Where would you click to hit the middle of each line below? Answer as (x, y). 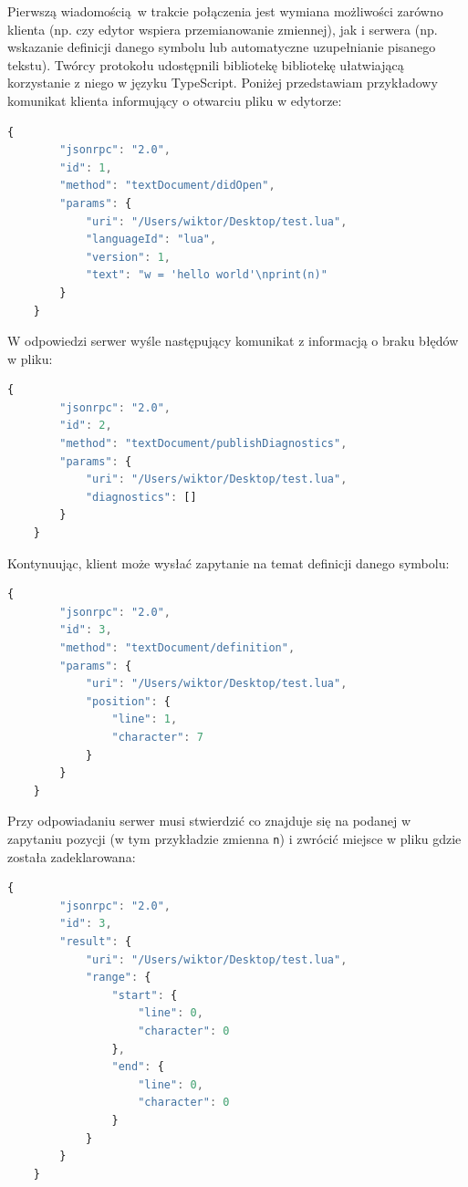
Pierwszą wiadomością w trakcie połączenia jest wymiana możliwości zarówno (225, 11)
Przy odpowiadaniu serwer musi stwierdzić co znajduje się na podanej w (209, 821)
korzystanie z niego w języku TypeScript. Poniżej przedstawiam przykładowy (223, 83)
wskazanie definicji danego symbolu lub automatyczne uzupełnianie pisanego (222, 47)
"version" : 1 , (128, 257)
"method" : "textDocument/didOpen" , (167, 186)
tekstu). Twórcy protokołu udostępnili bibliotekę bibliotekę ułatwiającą (206, 64)
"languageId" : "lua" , (151, 239)
